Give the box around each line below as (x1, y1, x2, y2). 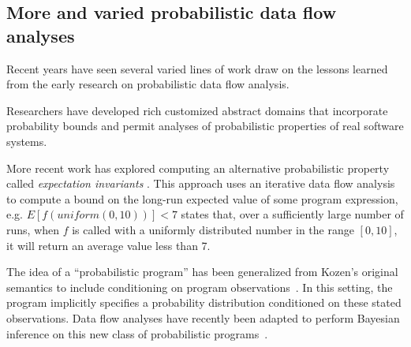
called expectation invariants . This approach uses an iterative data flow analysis (6, 175, 395, 192)
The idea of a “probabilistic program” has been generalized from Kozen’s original (6, 263, 398, 280)
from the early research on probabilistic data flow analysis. (6, 76, 290, 92)
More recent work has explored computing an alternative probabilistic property (6, 159, 390, 176)
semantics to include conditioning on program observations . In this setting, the (6, 278, 393, 295)
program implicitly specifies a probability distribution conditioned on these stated (6, 294, 402, 311)
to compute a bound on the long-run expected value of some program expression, (6, 190, 398, 207)
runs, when (6, 221, 60, 237)
